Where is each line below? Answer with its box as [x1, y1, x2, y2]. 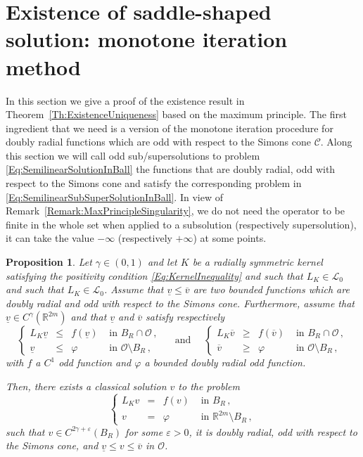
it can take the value [6, 231, 94, 245]
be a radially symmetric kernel [192, 255, 323, 269]
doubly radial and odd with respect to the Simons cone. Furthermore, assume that [6, 295, 355, 310]
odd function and [58, 355, 132, 370]
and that [70, 309, 107, 324]
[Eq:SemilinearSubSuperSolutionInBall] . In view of [6, 189, 223, 204]
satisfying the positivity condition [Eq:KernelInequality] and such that [6, 268, 303, 283]
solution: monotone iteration [6, 25, 288, 53]
